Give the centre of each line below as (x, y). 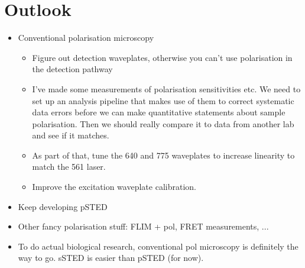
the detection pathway (72, 69)
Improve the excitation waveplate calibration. (114, 187)
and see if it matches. (71, 135)
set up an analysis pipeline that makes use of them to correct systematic (163, 100)
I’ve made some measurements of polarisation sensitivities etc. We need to (166, 88)
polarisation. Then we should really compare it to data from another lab (163, 123)
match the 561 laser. (69, 167)
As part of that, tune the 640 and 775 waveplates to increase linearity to (163, 155)
